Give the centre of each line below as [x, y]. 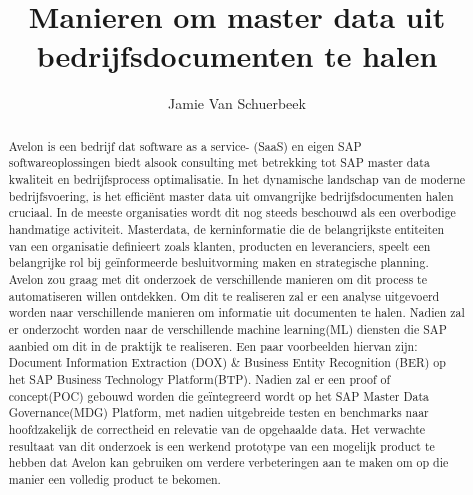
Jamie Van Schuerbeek [237, 103]
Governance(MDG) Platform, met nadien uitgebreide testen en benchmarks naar [218, 412]
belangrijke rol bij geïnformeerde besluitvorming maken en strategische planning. [218, 262]
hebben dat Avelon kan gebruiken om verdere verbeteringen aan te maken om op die [228, 462]
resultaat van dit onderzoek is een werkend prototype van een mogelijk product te [221, 445]
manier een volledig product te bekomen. [114, 478]
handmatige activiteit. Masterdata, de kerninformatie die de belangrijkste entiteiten [226, 228]
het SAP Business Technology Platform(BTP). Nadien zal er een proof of [199, 378]
